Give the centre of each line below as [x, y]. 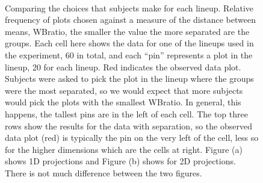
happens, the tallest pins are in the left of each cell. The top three [126, 113]
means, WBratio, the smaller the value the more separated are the [127, 31]
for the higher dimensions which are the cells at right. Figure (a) [124, 149]
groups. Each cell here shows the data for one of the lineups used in [129, 43]
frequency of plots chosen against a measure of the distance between [130, 20]
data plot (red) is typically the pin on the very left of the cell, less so [132, 138]
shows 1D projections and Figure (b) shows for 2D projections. [120, 161]
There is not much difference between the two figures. [104, 172]
